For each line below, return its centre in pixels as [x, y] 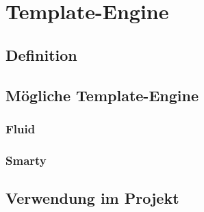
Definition [41, 54]
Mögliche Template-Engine [102, 95]
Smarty [26, 160]
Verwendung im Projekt [92, 198]
